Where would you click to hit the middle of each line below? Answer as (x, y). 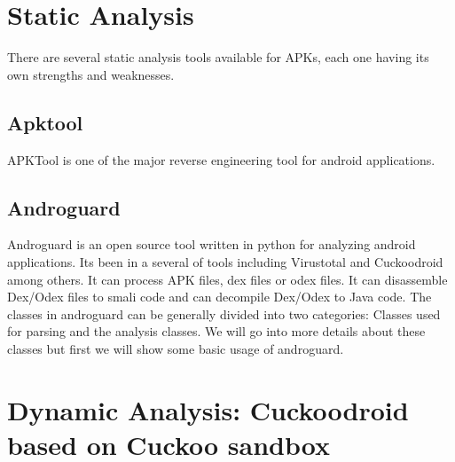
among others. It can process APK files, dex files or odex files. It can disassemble (227, 279)
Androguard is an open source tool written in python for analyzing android (212, 244)
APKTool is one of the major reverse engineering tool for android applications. (221, 159)
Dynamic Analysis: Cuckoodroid (208, 409)
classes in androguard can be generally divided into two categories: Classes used (224, 313)
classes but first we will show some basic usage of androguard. (176, 348)
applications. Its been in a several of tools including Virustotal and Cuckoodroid (225, 261)
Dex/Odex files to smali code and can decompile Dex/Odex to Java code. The (220, 297)
